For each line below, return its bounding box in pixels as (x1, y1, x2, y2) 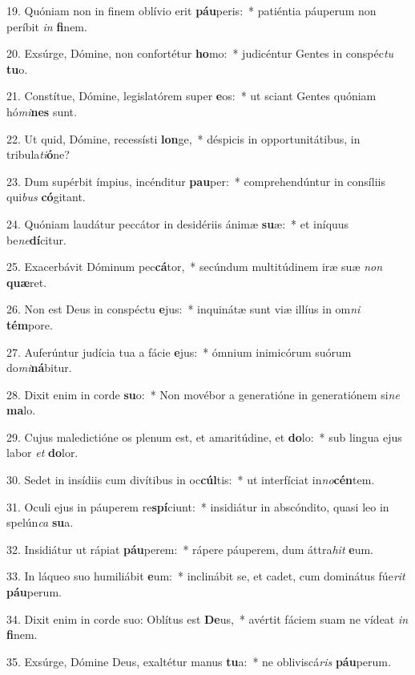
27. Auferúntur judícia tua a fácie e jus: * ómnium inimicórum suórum (6, 343, 352, 360)
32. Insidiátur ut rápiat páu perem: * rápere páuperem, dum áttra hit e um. (6, 540, 373, 557)
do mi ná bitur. (6, 359, 72, 376)
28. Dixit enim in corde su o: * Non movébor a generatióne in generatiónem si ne (6, 386, 400, 402)
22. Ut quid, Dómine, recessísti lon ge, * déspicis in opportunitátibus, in (6, 130, 361, 147)
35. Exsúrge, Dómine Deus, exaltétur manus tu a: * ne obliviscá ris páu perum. (6, 653, 391, 669)
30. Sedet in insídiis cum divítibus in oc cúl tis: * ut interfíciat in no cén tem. (6, 471, 375, 488)
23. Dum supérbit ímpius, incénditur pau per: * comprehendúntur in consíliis (6, 172, 385, 189)
